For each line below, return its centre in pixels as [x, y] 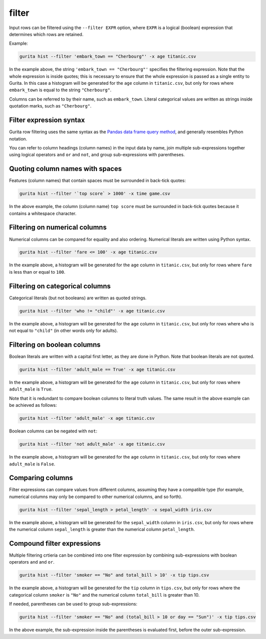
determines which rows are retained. [46, 34]
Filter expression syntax [47, 120]
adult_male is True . [31, 389]
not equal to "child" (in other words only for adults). [64, 331]
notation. [18, 139]
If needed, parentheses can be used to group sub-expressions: [73, 604]
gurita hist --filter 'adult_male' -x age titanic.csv [87, 418]
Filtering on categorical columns [60, 286]
